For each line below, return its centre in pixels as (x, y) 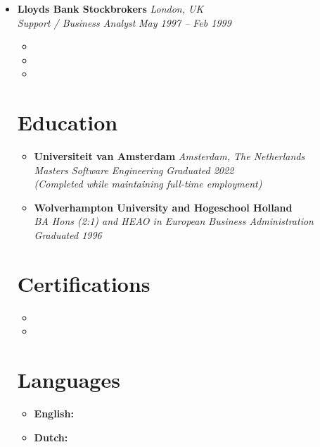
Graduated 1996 (68, 235)
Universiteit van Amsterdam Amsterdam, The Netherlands (169, 156)
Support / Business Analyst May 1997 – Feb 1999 (124, 22)
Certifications (84, 283)
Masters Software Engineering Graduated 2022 (134, 170)
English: (54, 414)
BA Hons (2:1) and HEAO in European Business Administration (174, 221)
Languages (69, 380)
